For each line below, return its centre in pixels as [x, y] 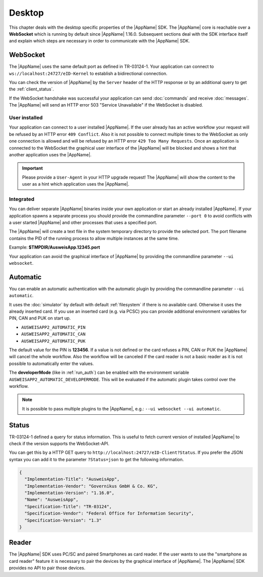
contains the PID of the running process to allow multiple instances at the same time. [94, 238]
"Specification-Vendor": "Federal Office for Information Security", [109, 513]
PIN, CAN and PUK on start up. [40, 318]
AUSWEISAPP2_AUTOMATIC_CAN [53, 334]
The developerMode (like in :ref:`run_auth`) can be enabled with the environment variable [99, 373]
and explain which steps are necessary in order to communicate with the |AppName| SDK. [99, 41]
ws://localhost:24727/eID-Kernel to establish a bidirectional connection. [88, 73]
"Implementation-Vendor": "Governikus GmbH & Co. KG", [91, 486]
